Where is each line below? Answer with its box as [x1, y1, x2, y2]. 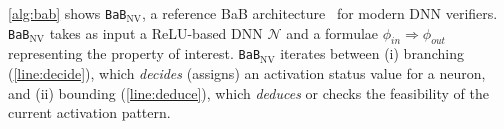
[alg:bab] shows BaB [8, 3, 127, 23]
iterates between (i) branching [280, 43, 464, 64]
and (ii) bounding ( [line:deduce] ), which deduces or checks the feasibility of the [8, 82, 489, 103]
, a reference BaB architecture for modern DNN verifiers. [141, 3, 498, 23]
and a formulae [286, 22, 379, 43]
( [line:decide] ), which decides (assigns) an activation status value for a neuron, [8, 63, 486, 84]
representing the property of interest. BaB [8, 43, 261, 64]
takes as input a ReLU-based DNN [49, 22, 263, 43]
